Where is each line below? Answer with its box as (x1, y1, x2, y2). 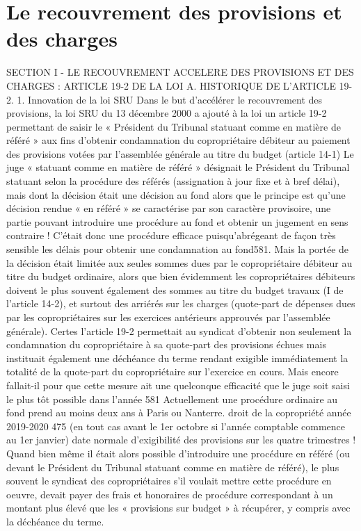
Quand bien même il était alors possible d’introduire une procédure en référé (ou (6, 446, 351, 460)
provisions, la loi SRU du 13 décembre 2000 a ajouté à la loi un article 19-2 (6, 106, 327, 120)
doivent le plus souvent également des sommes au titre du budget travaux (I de (6, 282, 344, 297)
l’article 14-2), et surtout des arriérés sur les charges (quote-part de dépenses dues (6, 296, 355, 311)
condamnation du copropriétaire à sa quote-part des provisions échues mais (6, 337, 326, 352)
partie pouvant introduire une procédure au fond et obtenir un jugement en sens (6, 214, 348, 229)
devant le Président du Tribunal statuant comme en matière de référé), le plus (6, 459, 339, 474)
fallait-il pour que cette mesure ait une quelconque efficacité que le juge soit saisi (6, 377, 350, 392)
